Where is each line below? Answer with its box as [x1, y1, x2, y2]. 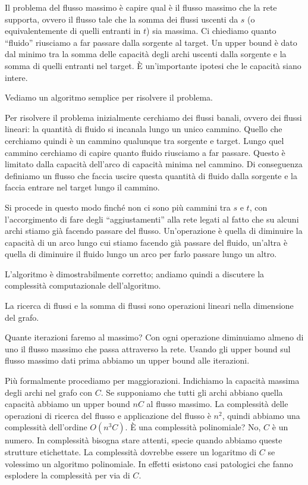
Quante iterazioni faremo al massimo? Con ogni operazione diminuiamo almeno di [5, 331, 304, 343]
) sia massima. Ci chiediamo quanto [146, 24, 276, 37]
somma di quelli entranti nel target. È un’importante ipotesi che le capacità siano [5, 59, 301, 71]
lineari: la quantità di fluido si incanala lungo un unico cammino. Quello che [5, 123, 282, 135]
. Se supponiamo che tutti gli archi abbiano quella [100, 386, 283, 398]
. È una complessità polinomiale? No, [125, 421, 261, 433]
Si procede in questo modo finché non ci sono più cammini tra [5, 201, 231, 213]
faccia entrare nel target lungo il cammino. [5, 181, 160, 193]
